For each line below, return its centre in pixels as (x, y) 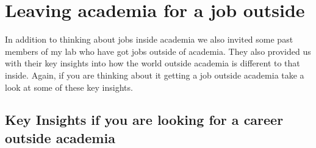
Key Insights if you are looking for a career (144, 120)
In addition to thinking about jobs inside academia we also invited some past (149, 39)
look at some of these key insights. (69, 87)
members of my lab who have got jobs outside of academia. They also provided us (158, 51)
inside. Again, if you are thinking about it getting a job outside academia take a (155, 75)
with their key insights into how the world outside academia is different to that (153, 63)
